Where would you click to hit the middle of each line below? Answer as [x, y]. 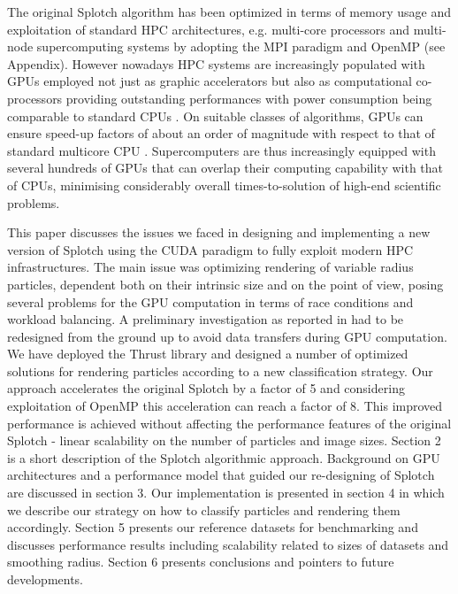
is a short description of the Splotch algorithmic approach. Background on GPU [224, 457]
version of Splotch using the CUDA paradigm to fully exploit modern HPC [210, 249]
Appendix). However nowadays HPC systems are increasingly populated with [216, 63]
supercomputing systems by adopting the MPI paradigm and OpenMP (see [241, 46]
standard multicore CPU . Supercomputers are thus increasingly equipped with [221, 150]
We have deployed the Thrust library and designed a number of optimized [208, 354]
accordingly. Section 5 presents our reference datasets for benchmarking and [213, 527]
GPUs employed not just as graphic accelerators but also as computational [210, 81]
